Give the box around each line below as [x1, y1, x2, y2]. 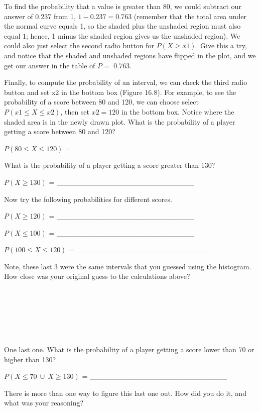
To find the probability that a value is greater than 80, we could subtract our [4, 1, 241, 11]
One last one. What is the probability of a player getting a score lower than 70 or [4, 344, 254, 355]
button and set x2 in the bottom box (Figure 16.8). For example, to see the [4, 86, 236, 97]
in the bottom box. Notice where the [121, 106, 234, 117]
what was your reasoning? [4, 397, 84, 408]
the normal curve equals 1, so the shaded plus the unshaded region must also [4, 21, 241, 31]
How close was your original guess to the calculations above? [4, 271, 190, 281]
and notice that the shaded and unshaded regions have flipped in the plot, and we [4, 50, 256, 60]
